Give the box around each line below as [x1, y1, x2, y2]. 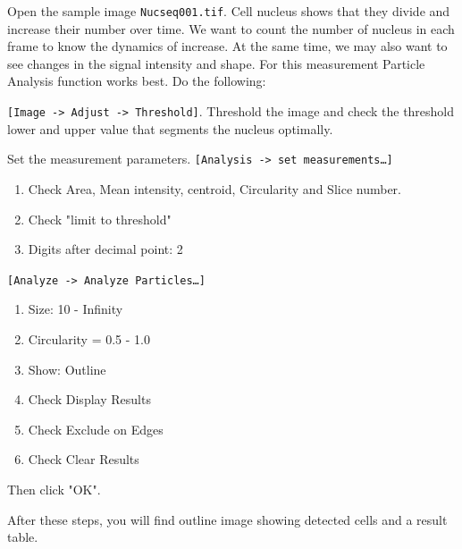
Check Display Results [28, 390, 151, 409]
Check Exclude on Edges [28, 419, 164, 438]
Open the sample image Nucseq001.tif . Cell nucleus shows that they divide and [7, 2, 450, 20]
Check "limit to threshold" [28, 209, 172, 228]
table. [7, 528, 38, 546]
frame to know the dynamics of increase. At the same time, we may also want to [7, 37, 448, 55]
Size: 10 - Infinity [28, 300, 123, 318]
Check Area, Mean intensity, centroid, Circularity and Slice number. [28, 179, 401, 198]
